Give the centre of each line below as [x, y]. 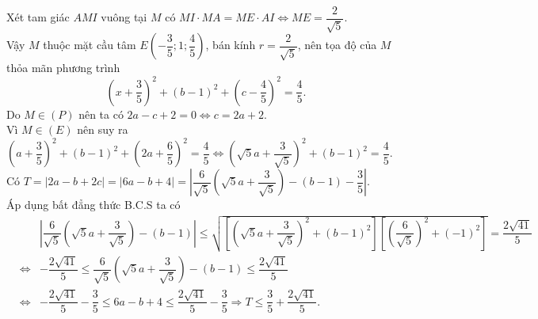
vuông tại [124, 17]
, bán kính [231, 45]
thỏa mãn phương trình [63, 68]
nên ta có [101, 114]
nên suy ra [103, 129]
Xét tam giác [38, 17]
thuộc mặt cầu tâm [90, 45]
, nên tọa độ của [337, 45]
